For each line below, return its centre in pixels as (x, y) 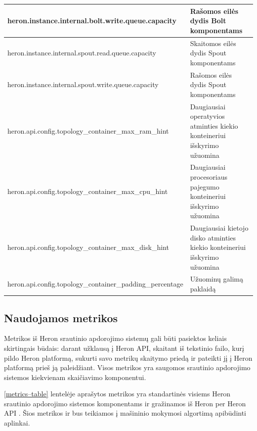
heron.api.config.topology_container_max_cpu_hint (88, 191)
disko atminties (213, 237)
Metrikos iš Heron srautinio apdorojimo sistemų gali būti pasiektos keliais (115, 338)
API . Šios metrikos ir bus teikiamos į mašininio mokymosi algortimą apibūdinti (125, 413)
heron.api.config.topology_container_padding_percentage (95, 284)
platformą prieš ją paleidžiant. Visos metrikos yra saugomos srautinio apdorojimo (127, 367)
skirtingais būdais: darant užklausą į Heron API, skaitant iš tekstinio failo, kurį (124, 348)
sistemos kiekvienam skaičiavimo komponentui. (75, 377)
